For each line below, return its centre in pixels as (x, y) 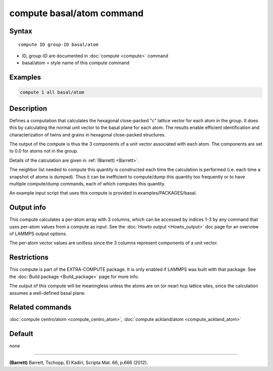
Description (28, 108)
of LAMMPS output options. (38, 234)
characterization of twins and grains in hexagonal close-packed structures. (87, 134)
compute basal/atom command (76, 13)
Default (21, 334)
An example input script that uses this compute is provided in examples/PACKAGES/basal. (103, 193)
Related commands (40, 308)
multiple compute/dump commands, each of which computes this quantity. (87, 183)
